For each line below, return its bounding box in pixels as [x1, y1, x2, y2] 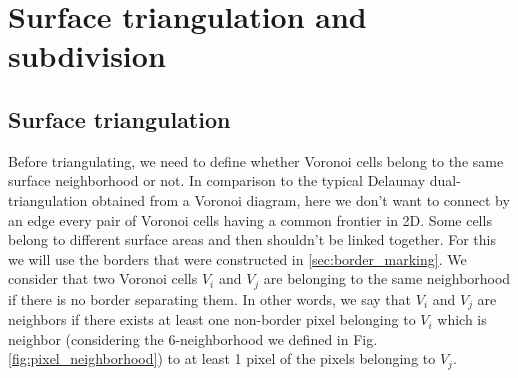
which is [437, 309, 487, 330]
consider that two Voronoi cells [8, 268, 198, 289]
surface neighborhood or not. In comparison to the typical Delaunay [8, 170, 426, 191]
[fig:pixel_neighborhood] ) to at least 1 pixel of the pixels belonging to [8, 348, 436, 369]
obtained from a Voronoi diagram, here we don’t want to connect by [92, 189, 510, 210]
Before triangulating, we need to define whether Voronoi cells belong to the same [8, 150, 504, 171]
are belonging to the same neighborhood [263, 268, 511, 289]
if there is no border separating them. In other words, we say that [8, 288, 412, 309]
